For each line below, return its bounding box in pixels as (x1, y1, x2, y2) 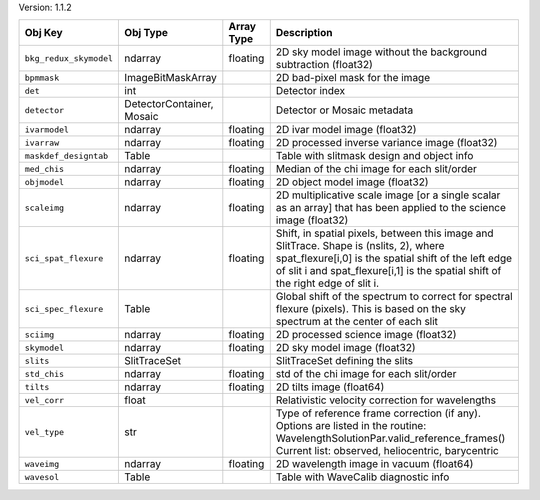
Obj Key (24, 26, 64, 40)
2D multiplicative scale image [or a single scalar (275, 188, 501, 202)
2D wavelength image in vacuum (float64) (275, 457, 474, 471)
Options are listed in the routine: (275, 419, 427, 433)
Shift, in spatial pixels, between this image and (275, 226, 494, 240)
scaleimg (24, 202, 65, 213)
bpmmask (24, 72, 60, 83)
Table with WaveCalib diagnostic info (275, 470, 450, 484)
